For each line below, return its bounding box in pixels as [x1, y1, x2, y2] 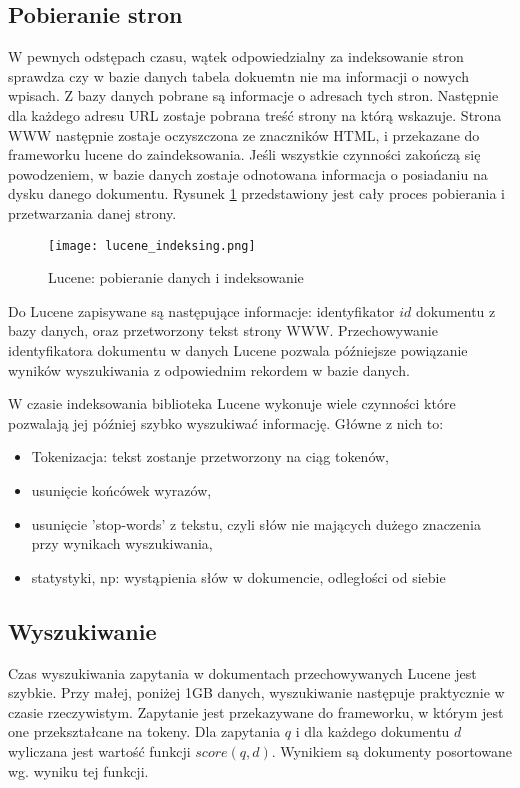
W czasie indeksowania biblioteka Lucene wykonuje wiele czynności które [8, 393, 456, 414]
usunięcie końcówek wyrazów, [31, 479, 212, 500]
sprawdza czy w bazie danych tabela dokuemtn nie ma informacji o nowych [8, 65, 469, 86]
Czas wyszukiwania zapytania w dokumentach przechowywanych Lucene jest [8, 662, 477, 683]
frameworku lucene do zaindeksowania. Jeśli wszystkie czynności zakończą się [8, 144, 481, 165]
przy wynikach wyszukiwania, [31, 533, 213, 554]
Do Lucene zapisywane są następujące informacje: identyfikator [8, 300, 395, 321]
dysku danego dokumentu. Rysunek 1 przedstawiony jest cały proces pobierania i [8, 183, 505, 204]
